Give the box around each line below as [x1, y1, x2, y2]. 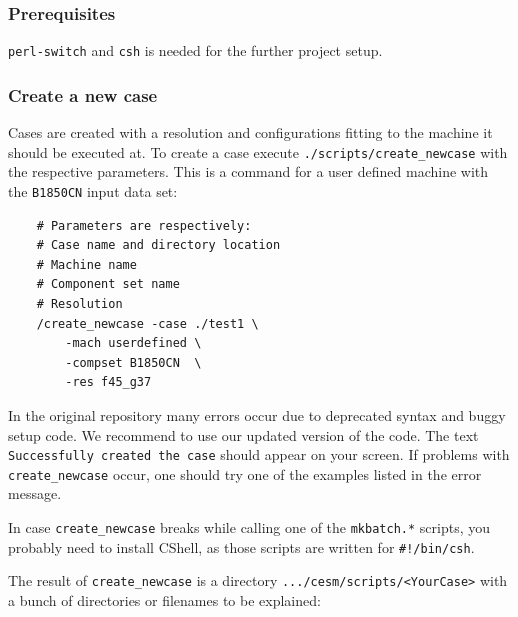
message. [8, 483, 62, 504]
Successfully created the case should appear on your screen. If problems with [8, 444, 510, 465]
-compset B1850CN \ [65, 355, 202, 370]
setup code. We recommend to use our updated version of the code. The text [8, 424, 479, 445]
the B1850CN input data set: [8, 180, 178, 201]
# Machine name [36, 257, 137, 272]
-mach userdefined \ [65, 336, 202, 351]
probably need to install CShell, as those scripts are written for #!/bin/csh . [8, 536, 475, 557]
